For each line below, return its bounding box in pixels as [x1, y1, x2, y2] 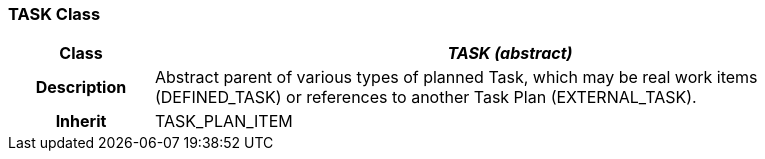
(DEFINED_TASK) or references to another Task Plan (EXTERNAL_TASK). [154, 87, 697, 108]
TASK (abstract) [447, 43, 573, 64]
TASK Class [8, 4, 101, 24]
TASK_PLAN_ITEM [154, 111, 293, 132]
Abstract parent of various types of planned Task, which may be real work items [154, 67, 758, 88]
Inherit [55, 111, 107, 132]
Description [35, 77, 127, 98]
